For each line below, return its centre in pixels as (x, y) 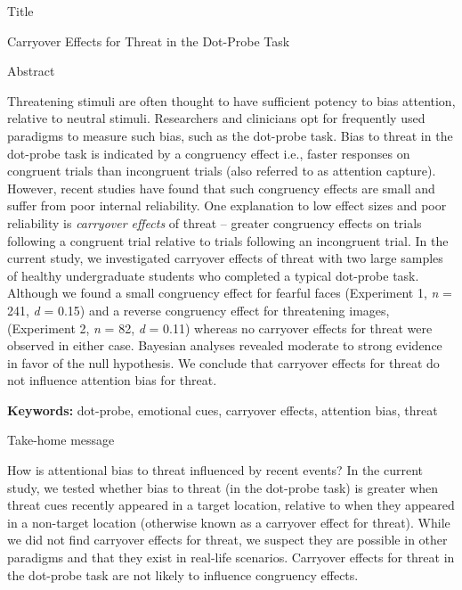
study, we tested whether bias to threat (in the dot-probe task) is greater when (223, 487)
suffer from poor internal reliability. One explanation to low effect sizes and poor (227, 205)
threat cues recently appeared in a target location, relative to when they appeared (231, 505)
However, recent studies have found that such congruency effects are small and (221, 188)
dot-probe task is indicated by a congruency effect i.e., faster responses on (209, 153)
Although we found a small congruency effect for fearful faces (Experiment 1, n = (230, 293)
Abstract (31, 71)
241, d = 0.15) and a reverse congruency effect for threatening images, (199, 310)
